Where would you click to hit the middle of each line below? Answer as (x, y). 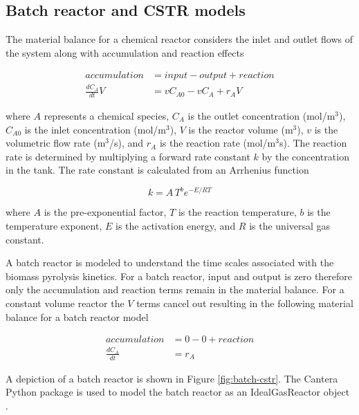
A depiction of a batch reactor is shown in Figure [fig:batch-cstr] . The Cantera (172, 378)
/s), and (127, 143)
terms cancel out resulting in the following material (245, 303)
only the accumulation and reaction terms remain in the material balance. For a (175, 289)
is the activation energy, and (175, 226)
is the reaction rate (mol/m (218, 143)
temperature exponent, (54, 226)
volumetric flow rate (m (56, 143)
